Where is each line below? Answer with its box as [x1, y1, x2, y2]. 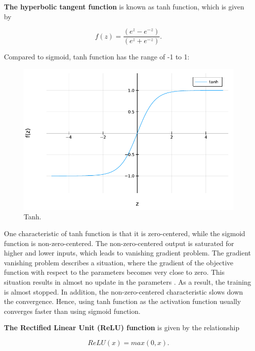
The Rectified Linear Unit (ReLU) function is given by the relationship [4, 322, 240, 333]
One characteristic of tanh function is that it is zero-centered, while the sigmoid [4, 228, 246, 239]
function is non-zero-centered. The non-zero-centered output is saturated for [4, 238, 234, 248]
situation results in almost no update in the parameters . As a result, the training [4, 277, 252, 287]
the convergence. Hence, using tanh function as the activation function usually [4, 296, 241, 306]
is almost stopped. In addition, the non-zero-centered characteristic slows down [4, 286, 243, 297]
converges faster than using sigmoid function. [4, 305, 141, 316]
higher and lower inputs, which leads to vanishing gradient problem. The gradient [4, 248, 251, 258]
